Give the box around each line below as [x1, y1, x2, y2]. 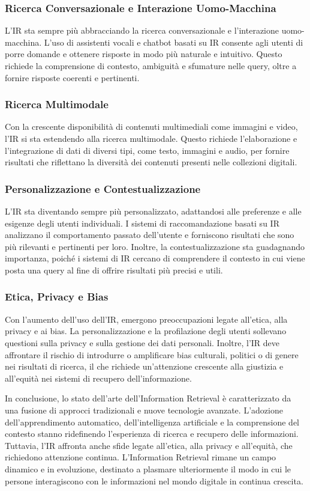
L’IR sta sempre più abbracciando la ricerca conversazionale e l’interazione [5, 24, 279, 37]
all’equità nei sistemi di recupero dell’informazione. [5, 371, 192, 384]
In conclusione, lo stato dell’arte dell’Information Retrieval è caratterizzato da [5, 392, 291, 404]
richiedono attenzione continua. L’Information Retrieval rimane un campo [5, 451, 276, 463]
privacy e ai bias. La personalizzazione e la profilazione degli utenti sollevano [5, 325, 287, 337]
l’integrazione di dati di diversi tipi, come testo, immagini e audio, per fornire [5, 144, 290, 156]
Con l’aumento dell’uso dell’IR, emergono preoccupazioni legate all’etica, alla [5, 313, 288, 325]
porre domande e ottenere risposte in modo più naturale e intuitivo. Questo [5, 47, 282, 60]
